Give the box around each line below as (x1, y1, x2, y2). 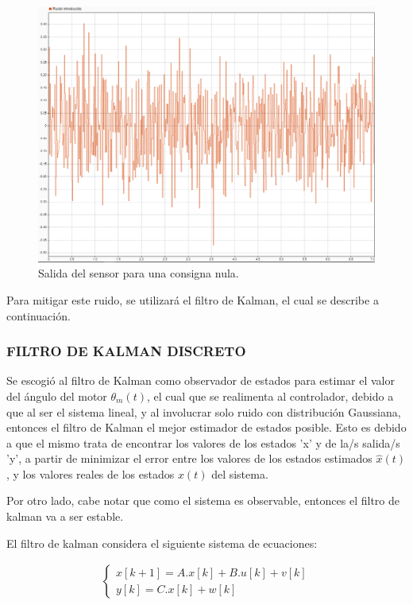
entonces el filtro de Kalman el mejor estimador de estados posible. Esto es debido (6, 419, 407, 436)
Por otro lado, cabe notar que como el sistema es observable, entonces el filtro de (6, 492, 399, 509)
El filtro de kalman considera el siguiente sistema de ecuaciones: (6, 534, 318, 551)
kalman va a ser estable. (6, 508, 124, 525)
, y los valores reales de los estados (6, 465, 175, 482)
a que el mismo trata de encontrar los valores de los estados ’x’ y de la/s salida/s (6, 434, 400, 451)
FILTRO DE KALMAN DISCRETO (6, 341, 246, 361)
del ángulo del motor (6, 387, 107, 404)
